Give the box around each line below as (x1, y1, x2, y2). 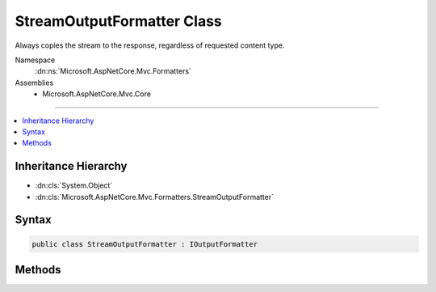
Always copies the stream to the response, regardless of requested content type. (15, 40, 285, 50)
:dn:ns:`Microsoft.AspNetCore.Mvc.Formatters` (35, 66, 191, 76)
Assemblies (15, 78, 54, 87)
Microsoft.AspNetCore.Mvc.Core (42, 89, 151, 99)
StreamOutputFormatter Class (15, 12, 222, 30)
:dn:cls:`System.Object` (35, 180, 113, 190)
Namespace (15, 55, 56, 65)
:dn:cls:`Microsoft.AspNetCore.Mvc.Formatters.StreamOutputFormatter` (35, 192, 275, 201)
